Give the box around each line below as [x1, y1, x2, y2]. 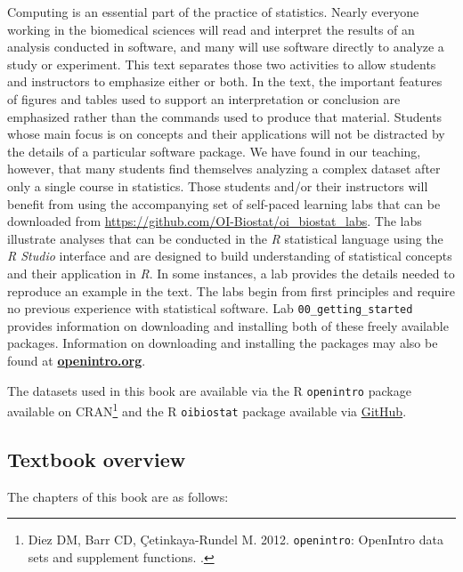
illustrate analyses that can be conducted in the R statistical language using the [7, 229, 443, 247]
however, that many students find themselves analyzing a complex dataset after [7, 159, 441, 178]
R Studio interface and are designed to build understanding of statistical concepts [7, 246, 452, 265]
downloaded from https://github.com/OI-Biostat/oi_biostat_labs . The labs [7, 212, 422, 230]
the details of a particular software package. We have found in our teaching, [7, 141, 421, 160]
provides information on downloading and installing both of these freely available [7, 316, 449, 334]
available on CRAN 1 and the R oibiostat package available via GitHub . [7, 399, 407, 420]
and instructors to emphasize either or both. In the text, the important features [7, 72, 443, 91]
